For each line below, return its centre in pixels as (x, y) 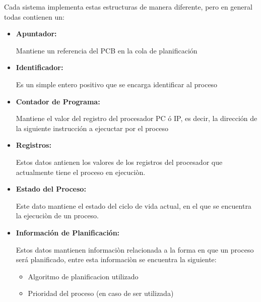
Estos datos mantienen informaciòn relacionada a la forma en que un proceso (135, 249)
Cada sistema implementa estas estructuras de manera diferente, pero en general (128, 7)
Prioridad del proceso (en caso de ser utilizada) (101, 293)
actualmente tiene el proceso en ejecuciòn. (81, 172)
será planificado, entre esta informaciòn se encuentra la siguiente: (116, 259)
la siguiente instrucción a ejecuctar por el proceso (92, 128)
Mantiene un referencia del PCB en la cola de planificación (107, 50)
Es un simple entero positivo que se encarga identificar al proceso (117, 84)
